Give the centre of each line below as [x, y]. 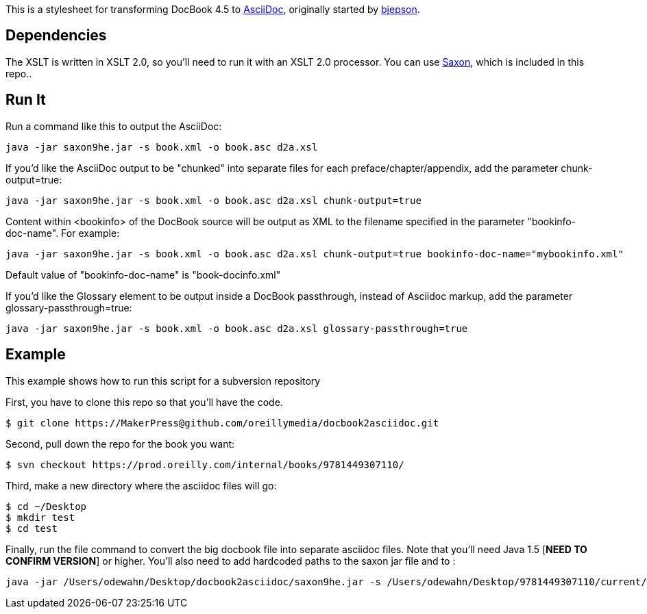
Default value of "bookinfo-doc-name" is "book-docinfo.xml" [143, 274]
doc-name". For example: [63, 233]
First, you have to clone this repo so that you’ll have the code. [144, 402]
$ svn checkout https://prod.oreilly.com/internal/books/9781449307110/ [205, 464]
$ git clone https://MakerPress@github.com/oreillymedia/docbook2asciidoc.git [222, 423]
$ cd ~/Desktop [46, 506]
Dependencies [56, 36]
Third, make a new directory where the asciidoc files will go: [141, 485]
